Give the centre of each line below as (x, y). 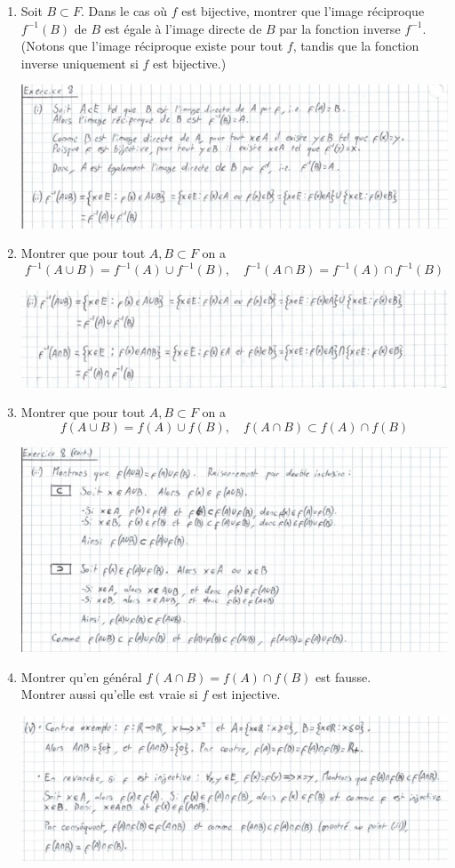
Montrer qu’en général (81, 676)
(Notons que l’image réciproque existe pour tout (152, 46)
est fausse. (343, 676)
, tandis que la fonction (356, 46)
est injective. (246, 694)
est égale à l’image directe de (183, 28)
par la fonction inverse (340, 28)
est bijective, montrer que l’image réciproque (303, 11)
